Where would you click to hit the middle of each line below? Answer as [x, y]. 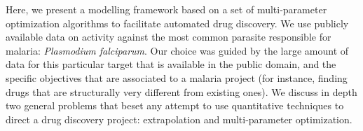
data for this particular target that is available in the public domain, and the [171, 64]
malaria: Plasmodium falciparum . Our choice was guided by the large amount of [177, 50]
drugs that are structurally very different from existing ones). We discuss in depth [181, 91]
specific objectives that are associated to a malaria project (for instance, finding [177, 77]
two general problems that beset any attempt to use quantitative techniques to [175, 105]
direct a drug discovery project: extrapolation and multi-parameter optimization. [179, 119]
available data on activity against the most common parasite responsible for [169, 37]
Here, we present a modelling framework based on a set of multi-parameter [166, 9]
